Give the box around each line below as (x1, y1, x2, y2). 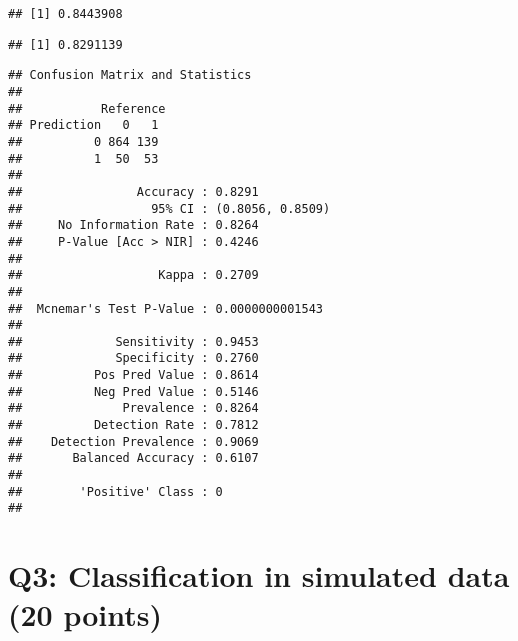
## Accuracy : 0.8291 (8, 184, 259, 199)
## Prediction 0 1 (8, 118, 159, 133)
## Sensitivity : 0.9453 (8, 334, 259, 349)
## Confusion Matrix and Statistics (8, 68, 252, 83)
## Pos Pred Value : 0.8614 (8, 368, 259, 383)
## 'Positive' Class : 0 (8, 484, 223, 499)
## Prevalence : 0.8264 (8, 401, 259, 416)
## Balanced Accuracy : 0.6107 (8, 451, 259, 466)
